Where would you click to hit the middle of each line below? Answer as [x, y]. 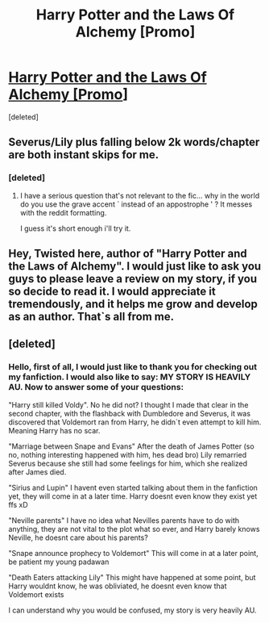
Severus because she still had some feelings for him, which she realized [128, 463]
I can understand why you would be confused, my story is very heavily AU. [132, 610]
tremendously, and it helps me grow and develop [133, 304]
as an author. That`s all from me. [91, 317]
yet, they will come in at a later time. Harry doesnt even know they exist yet [133, 496]
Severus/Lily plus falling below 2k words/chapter [134, 142]
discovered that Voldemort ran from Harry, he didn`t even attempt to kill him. [135, 422]
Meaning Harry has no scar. [54, 430]
